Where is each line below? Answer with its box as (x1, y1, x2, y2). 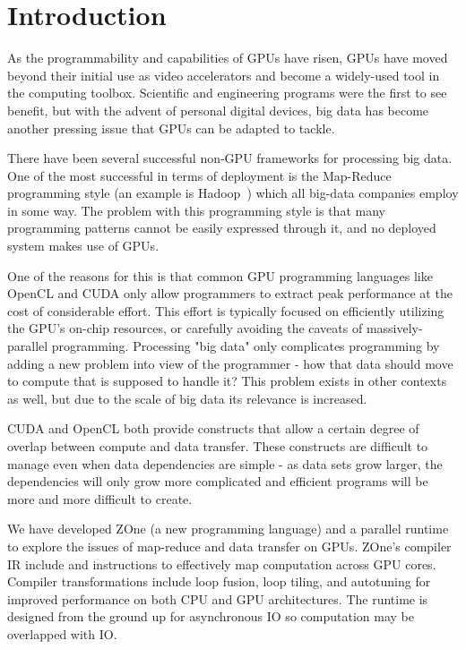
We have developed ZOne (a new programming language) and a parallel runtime (7, 519, 449, 538)
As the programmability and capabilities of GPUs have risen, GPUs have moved (7, 48, 448, 67)
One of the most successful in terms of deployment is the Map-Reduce (7, 166, 392, 184)
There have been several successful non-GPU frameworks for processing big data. (7, 149, 453, 167)
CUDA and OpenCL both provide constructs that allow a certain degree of (7, 419, 419, 438)
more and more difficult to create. (7, 489, 193, 508)
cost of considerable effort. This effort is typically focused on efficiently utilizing (7, 301, 444, 320)
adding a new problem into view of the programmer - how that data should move (7, 354, 453, 372)
